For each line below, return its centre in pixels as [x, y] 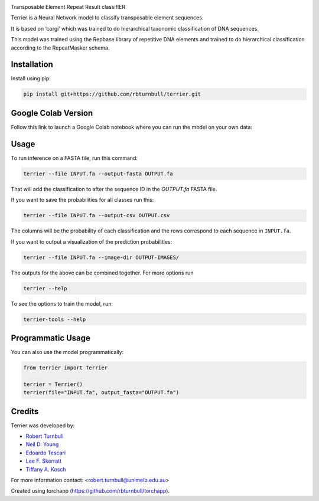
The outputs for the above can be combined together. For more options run [102, 273]
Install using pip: [31, 78]
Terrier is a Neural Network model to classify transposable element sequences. [107, 18]
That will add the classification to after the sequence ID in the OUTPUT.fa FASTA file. [114, 189]
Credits [25, 411]
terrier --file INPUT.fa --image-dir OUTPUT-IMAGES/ [101, 257]
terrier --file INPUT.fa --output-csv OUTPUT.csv [97, 216]
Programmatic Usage [51, 338]
